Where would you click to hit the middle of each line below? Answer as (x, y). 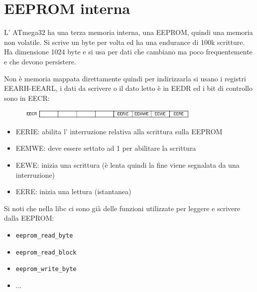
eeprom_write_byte (46, 269)
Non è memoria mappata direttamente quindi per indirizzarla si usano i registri (125, 78)
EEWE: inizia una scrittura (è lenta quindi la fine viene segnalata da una (128, 165)
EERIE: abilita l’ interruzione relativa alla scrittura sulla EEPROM (119, 131)
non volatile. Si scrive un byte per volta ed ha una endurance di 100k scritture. (125, 42)
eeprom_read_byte (44, 236)
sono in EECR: (27, 98)
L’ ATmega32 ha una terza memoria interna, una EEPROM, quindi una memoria (128, 32)
